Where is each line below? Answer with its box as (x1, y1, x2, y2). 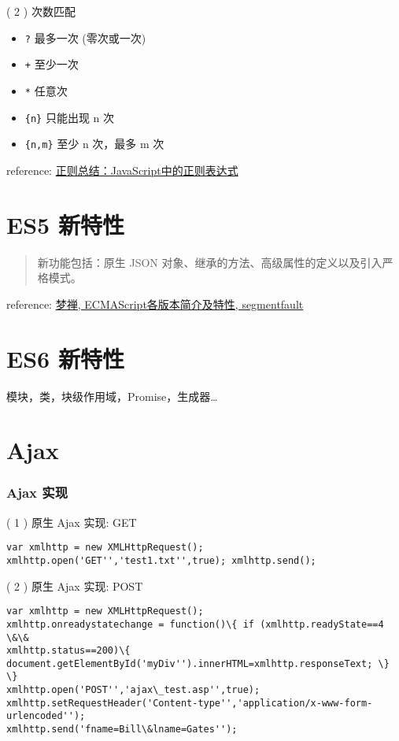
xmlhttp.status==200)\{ (6, 645, 131, 657)
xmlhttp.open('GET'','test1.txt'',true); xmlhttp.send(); (6, 554, 316, 566)
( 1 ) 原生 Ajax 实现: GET (6, 513, 137, 530)
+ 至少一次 (24, 56, 79, 72)
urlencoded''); (6, 710, 86, 722)
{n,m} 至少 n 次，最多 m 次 (24, 135, 164, 152)
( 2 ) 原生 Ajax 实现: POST (6, 577, 143, 594)
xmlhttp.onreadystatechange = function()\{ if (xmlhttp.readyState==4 (6, 618, 384, 630)
